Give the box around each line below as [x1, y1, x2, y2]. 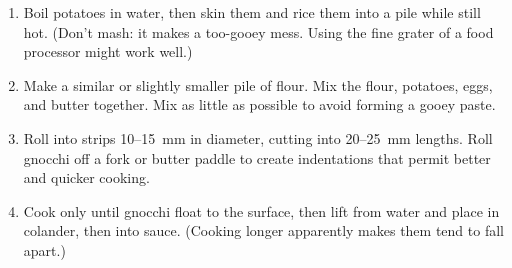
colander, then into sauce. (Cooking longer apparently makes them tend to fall [23, 220, 504, 241]
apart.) [23, 239, 66, 260]
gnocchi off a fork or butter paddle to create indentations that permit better [23, 147, 491, 168]
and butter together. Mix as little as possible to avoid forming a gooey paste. [23, 94, 496, 115]
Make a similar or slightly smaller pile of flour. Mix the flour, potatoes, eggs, [23, 74, 493, 95]
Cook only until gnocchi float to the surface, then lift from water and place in [23, 200, 500, 221]
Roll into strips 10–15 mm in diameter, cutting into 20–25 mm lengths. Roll [23, 127, 493, 148]
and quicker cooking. [23, 167, 150, 188]
